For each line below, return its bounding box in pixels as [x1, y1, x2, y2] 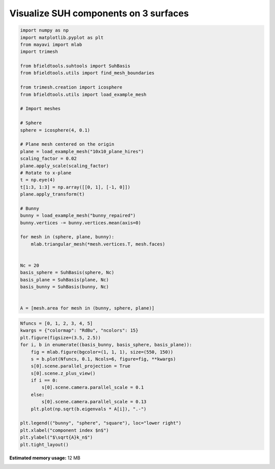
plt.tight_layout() [20, 442, 69, 448]
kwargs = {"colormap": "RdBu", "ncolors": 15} [20, 327, 139, 334]
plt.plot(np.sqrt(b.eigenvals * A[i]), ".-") [31, 406, 147, 412]
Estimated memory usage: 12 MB [9, 455, 81, 461]
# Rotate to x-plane [20, 170, 71, 176]
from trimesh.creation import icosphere [20, 85, 122, 90]
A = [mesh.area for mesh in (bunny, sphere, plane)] [20, 306, 155, 311]
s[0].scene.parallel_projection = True [31, 363, 131, 369]
